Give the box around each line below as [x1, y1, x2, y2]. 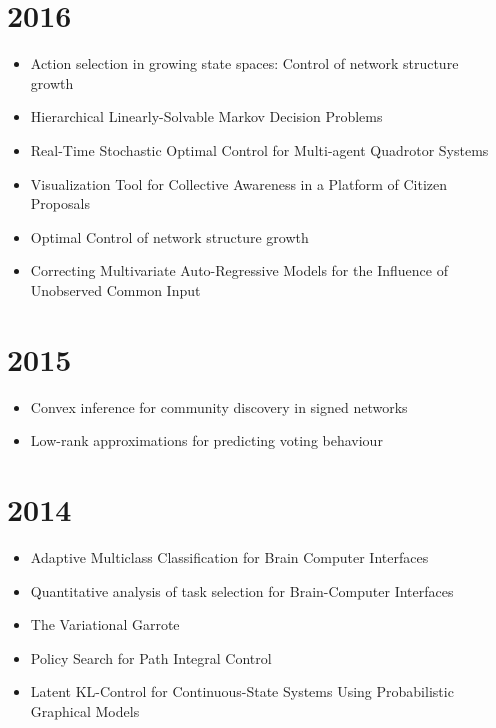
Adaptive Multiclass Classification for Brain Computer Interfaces [30, 546, 429, 567]
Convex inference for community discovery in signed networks [30, 396, 408, 417]
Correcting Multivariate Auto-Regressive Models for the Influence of [30, 260, 448, 281]
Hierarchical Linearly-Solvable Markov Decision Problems [30, 106, 383, 127]
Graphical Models [30, 700, 140, 721]
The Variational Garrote [30, 614, 180, 635]
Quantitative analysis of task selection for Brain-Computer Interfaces [30, 580, 454, 601]
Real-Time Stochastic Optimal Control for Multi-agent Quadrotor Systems [30, 139, 489, 160]
